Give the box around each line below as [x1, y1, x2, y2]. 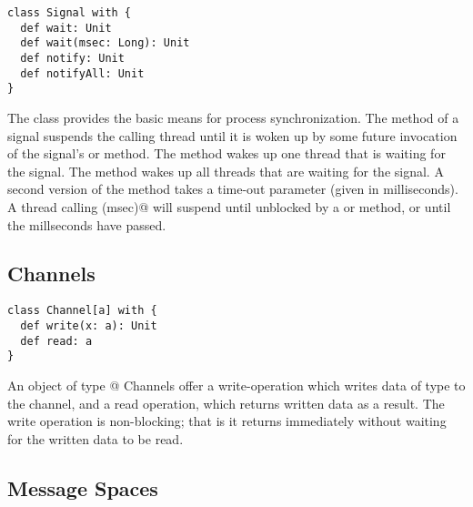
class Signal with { [7, 6, 132, 19]
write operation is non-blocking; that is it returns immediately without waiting [7, 411, 447, 431]
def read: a [20, 334, 93, 348]
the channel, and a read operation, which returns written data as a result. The [7, 393, 445, 412]
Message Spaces [7, 473, 158, 502]
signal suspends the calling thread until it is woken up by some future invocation [7, 126, 458, 145]
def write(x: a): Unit [20, 319, 157, 332]
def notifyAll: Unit [20, 66, 145, 80]
